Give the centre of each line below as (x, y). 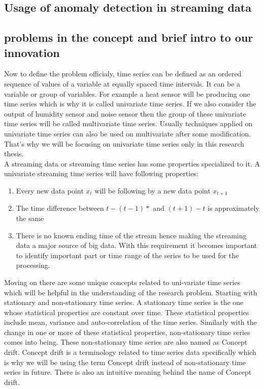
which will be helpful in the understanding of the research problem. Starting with (131, 292)
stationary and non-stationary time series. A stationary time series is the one (124, 302)
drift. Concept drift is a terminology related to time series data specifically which (130, 352)
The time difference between (60, 208)
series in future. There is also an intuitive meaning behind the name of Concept (128, 372)
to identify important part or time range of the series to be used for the (127, 255)
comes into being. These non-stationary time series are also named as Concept (126, 342)
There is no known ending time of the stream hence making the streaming (131, 235)
